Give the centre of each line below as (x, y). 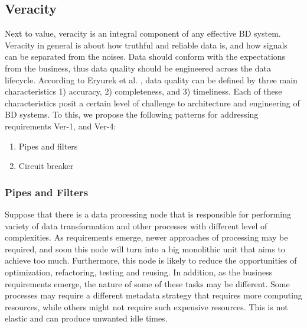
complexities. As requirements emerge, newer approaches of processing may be (146, 237)
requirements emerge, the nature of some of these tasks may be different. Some (147, 283)
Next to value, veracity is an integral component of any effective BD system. (143, 33)
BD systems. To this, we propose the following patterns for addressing (132, 114)
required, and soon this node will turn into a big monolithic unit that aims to (145, 249)
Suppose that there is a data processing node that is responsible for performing (148, 214)
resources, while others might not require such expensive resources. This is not (146, 306)
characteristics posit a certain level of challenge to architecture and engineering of (152, 103)
